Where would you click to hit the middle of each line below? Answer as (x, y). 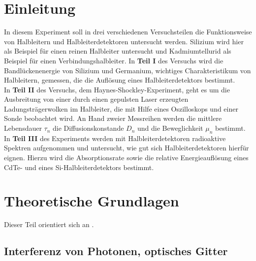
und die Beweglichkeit (170, 128)
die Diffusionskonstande (88, 128)
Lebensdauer (23, 128)
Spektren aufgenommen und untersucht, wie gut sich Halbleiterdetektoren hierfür (127, 148)
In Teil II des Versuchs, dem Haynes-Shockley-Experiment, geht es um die (117, 89)
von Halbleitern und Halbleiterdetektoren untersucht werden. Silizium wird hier (124, 41)
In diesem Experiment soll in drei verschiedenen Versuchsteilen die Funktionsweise (128, 32)
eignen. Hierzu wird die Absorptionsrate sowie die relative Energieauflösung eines (126, 158)
